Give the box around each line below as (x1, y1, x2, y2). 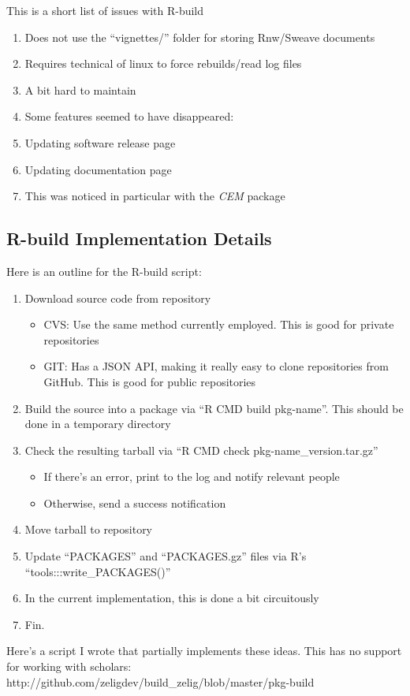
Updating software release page (24, 134, 176, 151)
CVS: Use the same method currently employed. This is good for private (43, 316, 394, 333)
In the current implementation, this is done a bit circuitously (24, 590, 319, 606)
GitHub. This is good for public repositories (43, 373, 256, 389)
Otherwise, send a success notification (43, 494, 226, 511)
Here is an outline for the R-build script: (6, 262, 202, 279)
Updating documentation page (24, 161, 172, 177)
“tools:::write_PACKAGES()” (24, 563, 171, 579)
